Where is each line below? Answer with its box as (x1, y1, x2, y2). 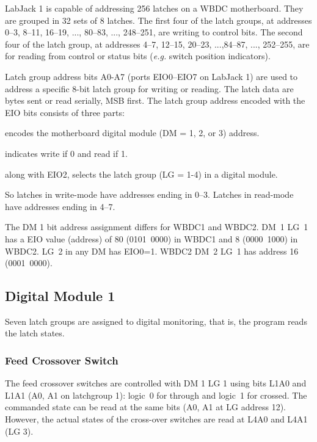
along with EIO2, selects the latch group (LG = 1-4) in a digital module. (5, 167, 278, 180)
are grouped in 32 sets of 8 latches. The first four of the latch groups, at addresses (5, 13, 312, 26)
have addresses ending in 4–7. (5, 200, 115, 212)
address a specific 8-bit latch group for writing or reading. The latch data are (5, 82, 294, 95)
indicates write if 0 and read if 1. (5, 147, 128, 159)
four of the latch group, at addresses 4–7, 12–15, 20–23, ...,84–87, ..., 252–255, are (5, 37, 310, 50)
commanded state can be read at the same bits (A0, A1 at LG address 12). (5, 400, 286, 413)
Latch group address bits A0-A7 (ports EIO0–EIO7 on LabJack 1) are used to (5, 70, 298, 82)
